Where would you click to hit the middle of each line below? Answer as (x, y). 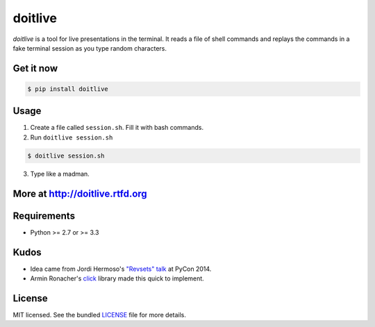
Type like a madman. (60, 174)
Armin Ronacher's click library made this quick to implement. (117, 278)
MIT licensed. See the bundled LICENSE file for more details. (100, 315)
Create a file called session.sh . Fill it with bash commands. (117, 128)
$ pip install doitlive (68, 89)
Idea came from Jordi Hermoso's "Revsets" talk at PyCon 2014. (121, 269)
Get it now (35, 68)
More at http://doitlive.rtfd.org (80, 193)
